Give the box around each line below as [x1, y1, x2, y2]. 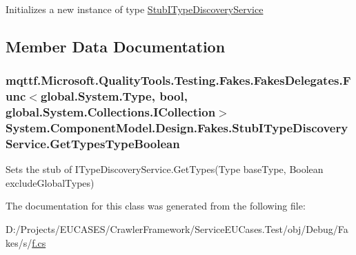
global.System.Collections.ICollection [6, 103, 216, 121]
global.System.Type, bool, [40, 88, 188, 105]
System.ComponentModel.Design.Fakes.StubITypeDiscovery [6, 119, 348, 136]
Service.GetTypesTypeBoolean [6, 134, 180, 152]
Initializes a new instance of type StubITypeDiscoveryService [6, 2, 264, 16]
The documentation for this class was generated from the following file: [6, 198, 306, 213]
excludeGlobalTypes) [6, 175, 95, 190]
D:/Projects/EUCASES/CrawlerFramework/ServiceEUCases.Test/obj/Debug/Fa [6, 222, 348, 236]
